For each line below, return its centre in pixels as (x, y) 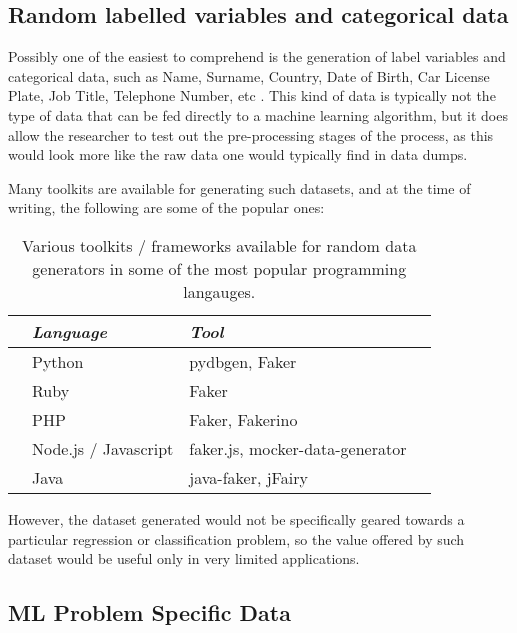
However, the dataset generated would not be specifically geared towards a (236, 518)
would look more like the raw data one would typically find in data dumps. (238, 154)
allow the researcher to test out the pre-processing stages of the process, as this (251, 134)
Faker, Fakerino (243, 419)
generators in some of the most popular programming (219, 268)
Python (58, 361)
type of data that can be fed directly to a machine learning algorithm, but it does (258, 114)
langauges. (219, 291)
